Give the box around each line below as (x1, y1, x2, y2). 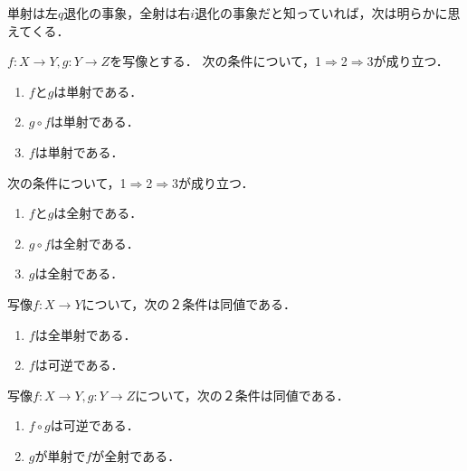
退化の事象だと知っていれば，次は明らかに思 (195, 4, 461, 22)
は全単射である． (34, 325, 137, 344)
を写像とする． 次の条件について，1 (110, 52, 322, 71)
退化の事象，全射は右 (63, 4, 191, 22)
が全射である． (91, 446, 181, 465)
